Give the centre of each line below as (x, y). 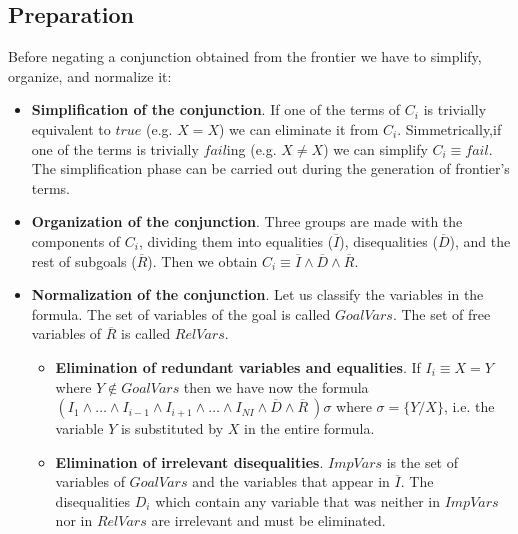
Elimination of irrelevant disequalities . (189, 461)
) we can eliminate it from (298, 128)
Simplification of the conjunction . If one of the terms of (216, 109)
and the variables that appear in (291, 481)
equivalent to (71, 128)
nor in (74, 520)
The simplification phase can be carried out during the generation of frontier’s (270, 168)
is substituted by (172, 428)
